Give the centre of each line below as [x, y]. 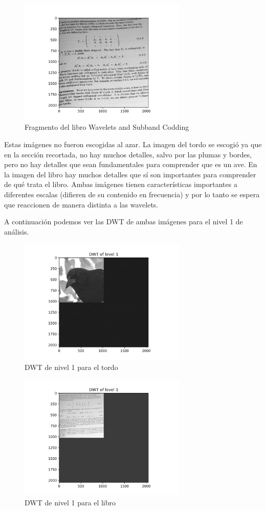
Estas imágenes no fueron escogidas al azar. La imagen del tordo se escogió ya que [133, 144]
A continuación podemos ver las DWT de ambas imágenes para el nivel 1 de [124, 222]
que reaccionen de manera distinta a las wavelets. [81, 204]
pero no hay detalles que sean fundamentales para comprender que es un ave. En [131, 164]
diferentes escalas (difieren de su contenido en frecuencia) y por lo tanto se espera [132, 194]
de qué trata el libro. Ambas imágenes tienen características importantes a [121, 184]
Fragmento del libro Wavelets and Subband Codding [107, 127]
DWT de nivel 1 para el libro [70, 502]
